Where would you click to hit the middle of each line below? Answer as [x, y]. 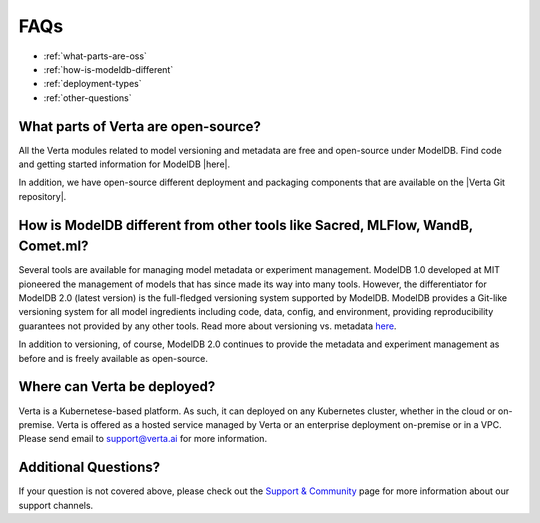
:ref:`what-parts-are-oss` [95, 56]
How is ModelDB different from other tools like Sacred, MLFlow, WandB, [246, 225]
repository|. [42, 196]
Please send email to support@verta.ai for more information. [143, 439]
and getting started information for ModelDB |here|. [124, 164]
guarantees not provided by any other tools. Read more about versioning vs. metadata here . [207, 326]
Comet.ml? [53, 246]
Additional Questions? [89, 467]
